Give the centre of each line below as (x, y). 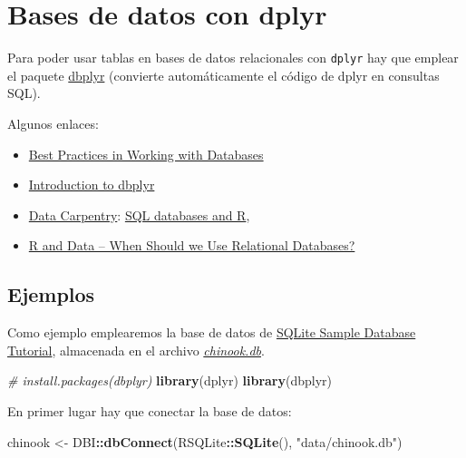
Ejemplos (51, 294)
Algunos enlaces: (53, 123)
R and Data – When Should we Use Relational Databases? (192, 245)
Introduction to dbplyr (92, 185)
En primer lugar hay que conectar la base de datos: (150, 410)
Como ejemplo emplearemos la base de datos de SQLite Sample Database (212, 332)
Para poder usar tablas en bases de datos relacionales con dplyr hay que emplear (233, 58)
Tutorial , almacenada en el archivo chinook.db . (136, 350)
